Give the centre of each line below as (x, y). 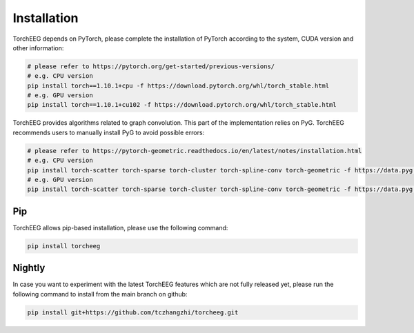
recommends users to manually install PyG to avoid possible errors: (109, 132)
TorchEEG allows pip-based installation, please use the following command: (120, 228)
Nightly (29, 268)
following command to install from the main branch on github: (100, 294)
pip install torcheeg (64, 246)
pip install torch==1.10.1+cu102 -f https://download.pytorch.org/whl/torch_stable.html (182, 105)
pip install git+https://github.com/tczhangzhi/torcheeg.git (133, 312)
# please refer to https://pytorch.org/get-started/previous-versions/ (151, 66)
